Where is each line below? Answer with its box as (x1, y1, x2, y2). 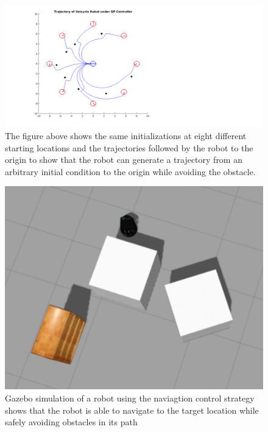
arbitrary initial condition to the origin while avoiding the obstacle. (5, 165, 256, 178)
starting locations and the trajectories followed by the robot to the (5, 141, 253, 154)
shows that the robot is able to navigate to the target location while (5, 403, 259, 416)
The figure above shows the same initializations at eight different (5, 129, 247, 142)
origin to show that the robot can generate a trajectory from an (5, 153, 242, 166)
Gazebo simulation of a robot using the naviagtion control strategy (5, 391, 255, 404)
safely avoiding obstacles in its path (5, 416, 138, 428)
